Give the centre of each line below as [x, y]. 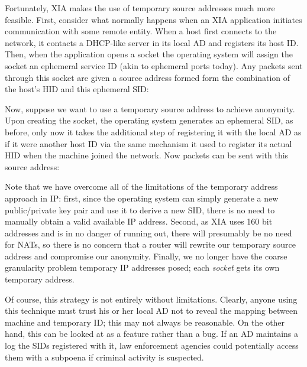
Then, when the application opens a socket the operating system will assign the [149, 54]
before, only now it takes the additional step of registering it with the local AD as [153, 131]
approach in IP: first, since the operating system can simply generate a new [142, 198]
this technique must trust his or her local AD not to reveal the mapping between [151, 311]
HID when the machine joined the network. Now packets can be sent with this [147, 155]
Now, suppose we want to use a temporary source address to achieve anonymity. [150, 108]
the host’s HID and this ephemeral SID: [77, 89]
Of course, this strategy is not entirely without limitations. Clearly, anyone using [151, 299]
